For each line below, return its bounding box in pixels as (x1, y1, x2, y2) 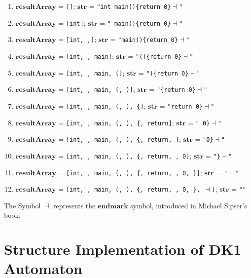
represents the (53, 200, 96, 210)
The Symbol (4, 200, 41, 210)
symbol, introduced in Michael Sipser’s (130, 200, 247, 210)
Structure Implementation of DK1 (4, 239, 242, 259)
